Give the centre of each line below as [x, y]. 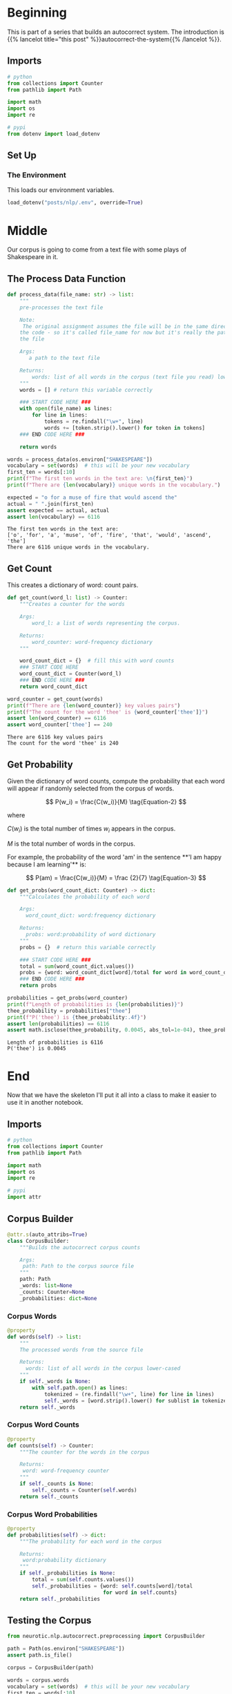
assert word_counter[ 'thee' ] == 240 [60, 725]
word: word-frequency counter [66, 1471]
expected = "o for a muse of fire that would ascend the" [92, 497]
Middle [28, 230]
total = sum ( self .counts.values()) [83, 1580]
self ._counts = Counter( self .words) [85, 1490]
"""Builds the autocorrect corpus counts [80, 1247]
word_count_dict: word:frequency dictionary [90, 916]
